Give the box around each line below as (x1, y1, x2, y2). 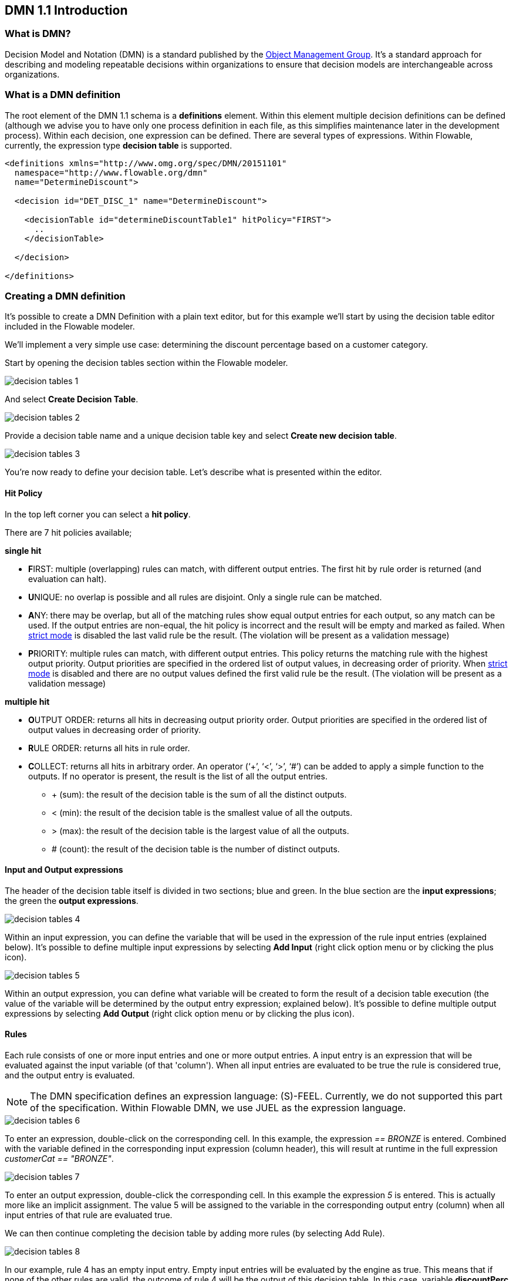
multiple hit (5, 696, 50, 707)
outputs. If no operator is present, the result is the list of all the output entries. (28, 771, 328, 781)
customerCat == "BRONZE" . (5, 1153, 114, 1164)
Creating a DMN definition (5, 290, 126, 302)
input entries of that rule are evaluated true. (5, 1209, 173, 1220)
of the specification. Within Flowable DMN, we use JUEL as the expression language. (30, 1101, 406, 1114)
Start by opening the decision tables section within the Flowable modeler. (5, 358, 288, 368)
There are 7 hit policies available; (5, 527, 132, 537)
